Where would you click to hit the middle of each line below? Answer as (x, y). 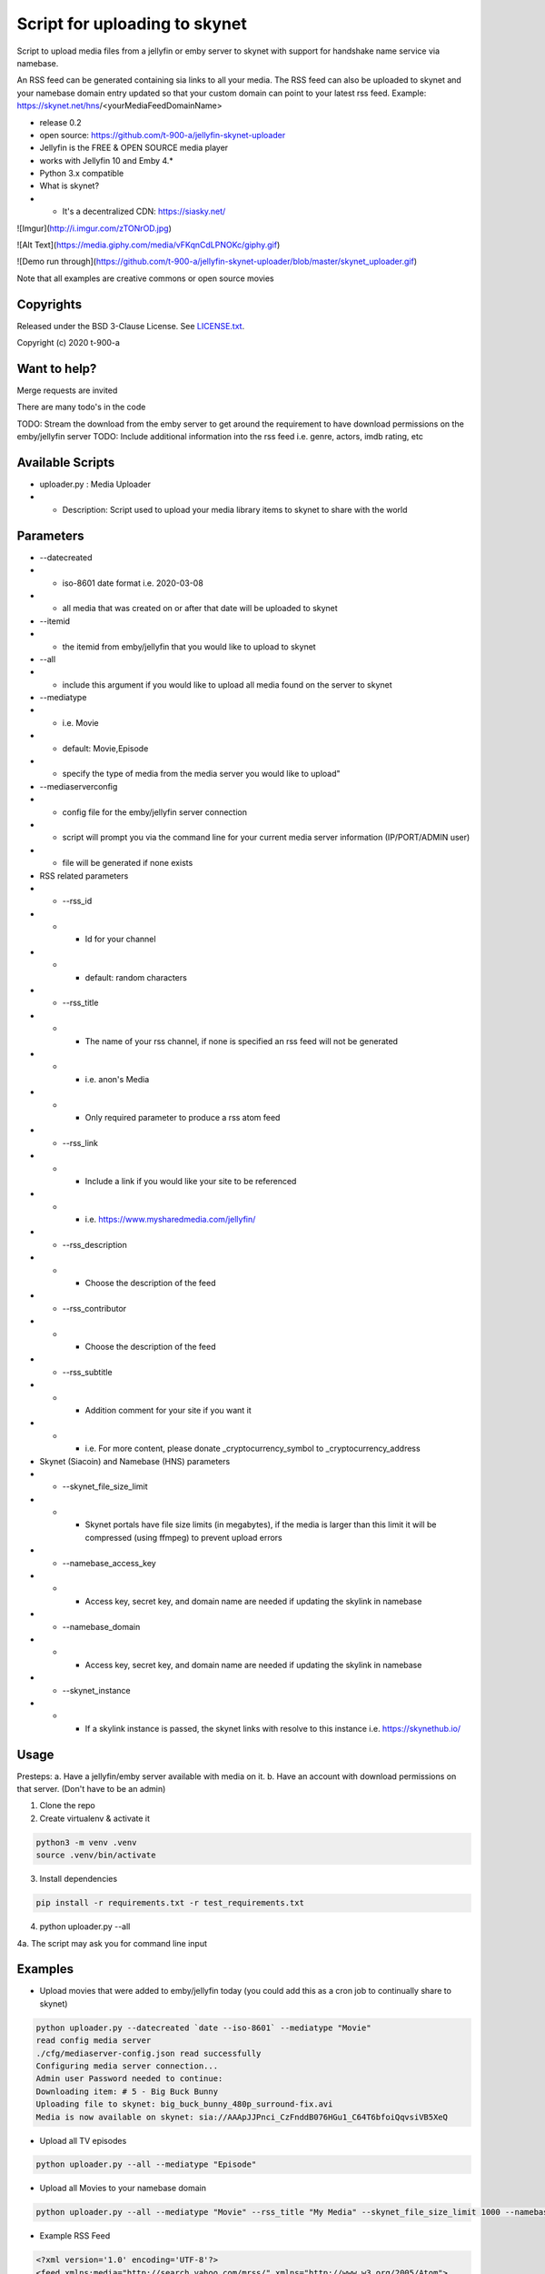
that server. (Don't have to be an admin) (91, 1789)
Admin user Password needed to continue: (129, 2079)
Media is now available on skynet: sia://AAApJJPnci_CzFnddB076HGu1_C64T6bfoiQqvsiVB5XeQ (242, 2117)
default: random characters (136, 977)
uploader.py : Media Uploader (95, 484)
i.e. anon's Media (117, 1079)
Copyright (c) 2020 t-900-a (68, 343)
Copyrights (49, 304)
